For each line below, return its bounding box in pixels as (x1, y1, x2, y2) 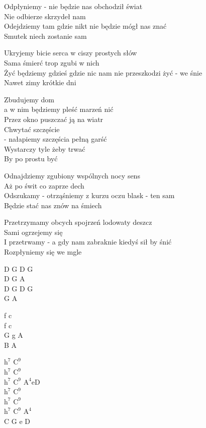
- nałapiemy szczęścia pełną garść (4, 134, 107, 144)
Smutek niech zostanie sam (4, 30, 87, 41)
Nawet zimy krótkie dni (4, 77, 76, 88)
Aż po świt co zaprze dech (4, 180, 84, 191)
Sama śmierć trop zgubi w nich (4, 57, 99, 68)
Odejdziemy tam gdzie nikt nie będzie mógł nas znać (4, 21, 167, 31)
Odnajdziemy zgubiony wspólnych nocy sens (4, 170, 140, 180)
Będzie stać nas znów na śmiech (4, 200, 102, 210)
